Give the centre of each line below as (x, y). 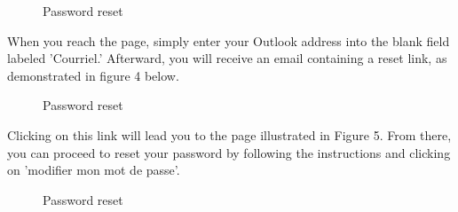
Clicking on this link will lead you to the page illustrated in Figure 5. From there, (229, 134)
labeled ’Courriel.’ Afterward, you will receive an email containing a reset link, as (227, 58)
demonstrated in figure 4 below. (93, 75)
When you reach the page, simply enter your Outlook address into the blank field (229, 40)
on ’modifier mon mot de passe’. (94, 170)
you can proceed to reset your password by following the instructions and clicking (229, 152)
